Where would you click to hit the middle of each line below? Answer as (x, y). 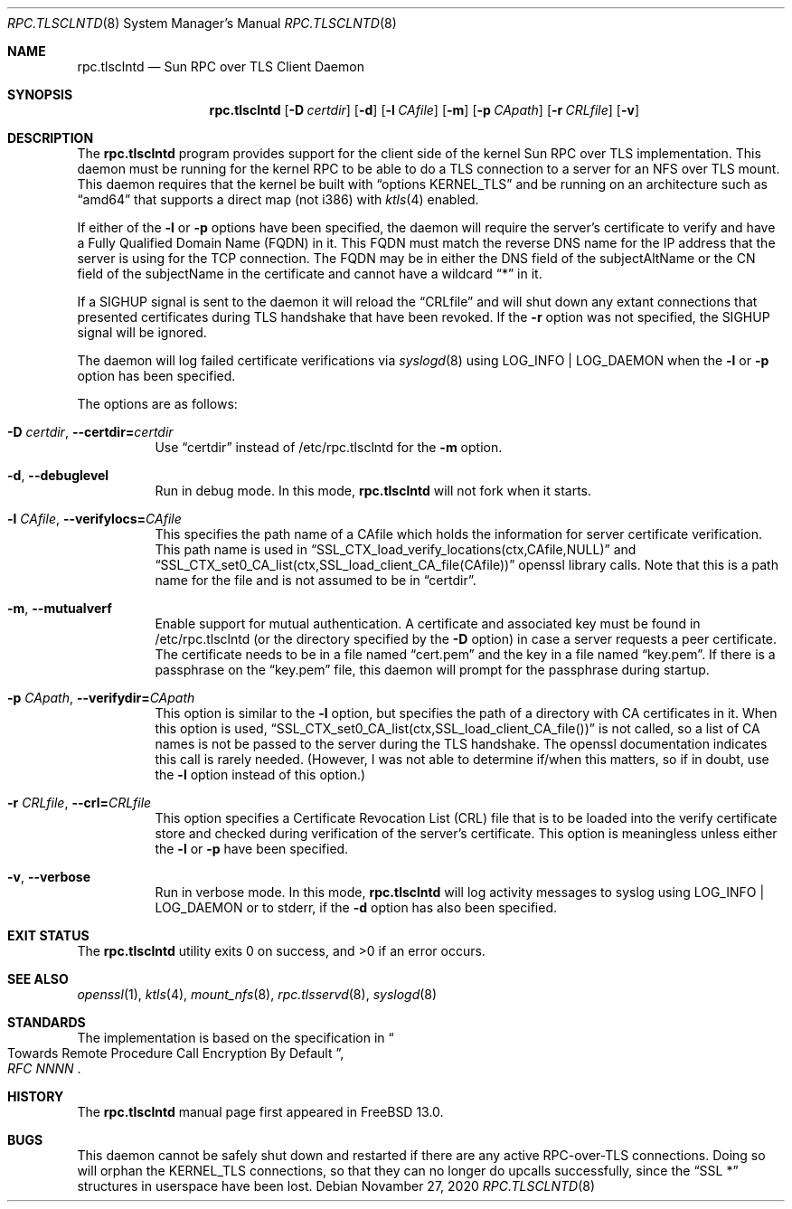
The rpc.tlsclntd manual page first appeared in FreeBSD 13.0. (260, 1112)
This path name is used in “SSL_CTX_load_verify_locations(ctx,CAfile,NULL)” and (396, 549)
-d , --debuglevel (58, 475)
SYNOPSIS (40, 94)
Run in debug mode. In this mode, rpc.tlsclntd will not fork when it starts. (373, 491)
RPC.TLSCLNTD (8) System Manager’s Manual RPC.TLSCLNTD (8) (202, 23)
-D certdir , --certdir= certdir (90, 432)
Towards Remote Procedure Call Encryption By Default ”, (176, 1053)
